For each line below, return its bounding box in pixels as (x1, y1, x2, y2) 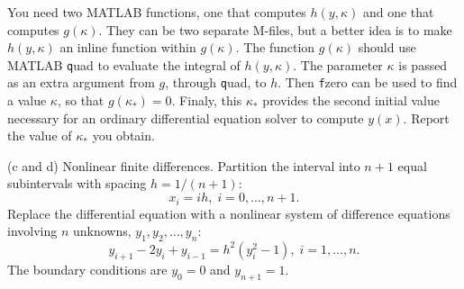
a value (7, 91, 47, 110)
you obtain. (92, 126, 155, 145)
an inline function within (59, 38, 196, 57)
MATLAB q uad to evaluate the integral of (7, 55, 241, 74)
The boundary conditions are (7, 259, 168, 278)
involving (7, 221, 58, 240)
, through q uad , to (165, 73, 267, 92)
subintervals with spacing (7, 174, 147, 193)
